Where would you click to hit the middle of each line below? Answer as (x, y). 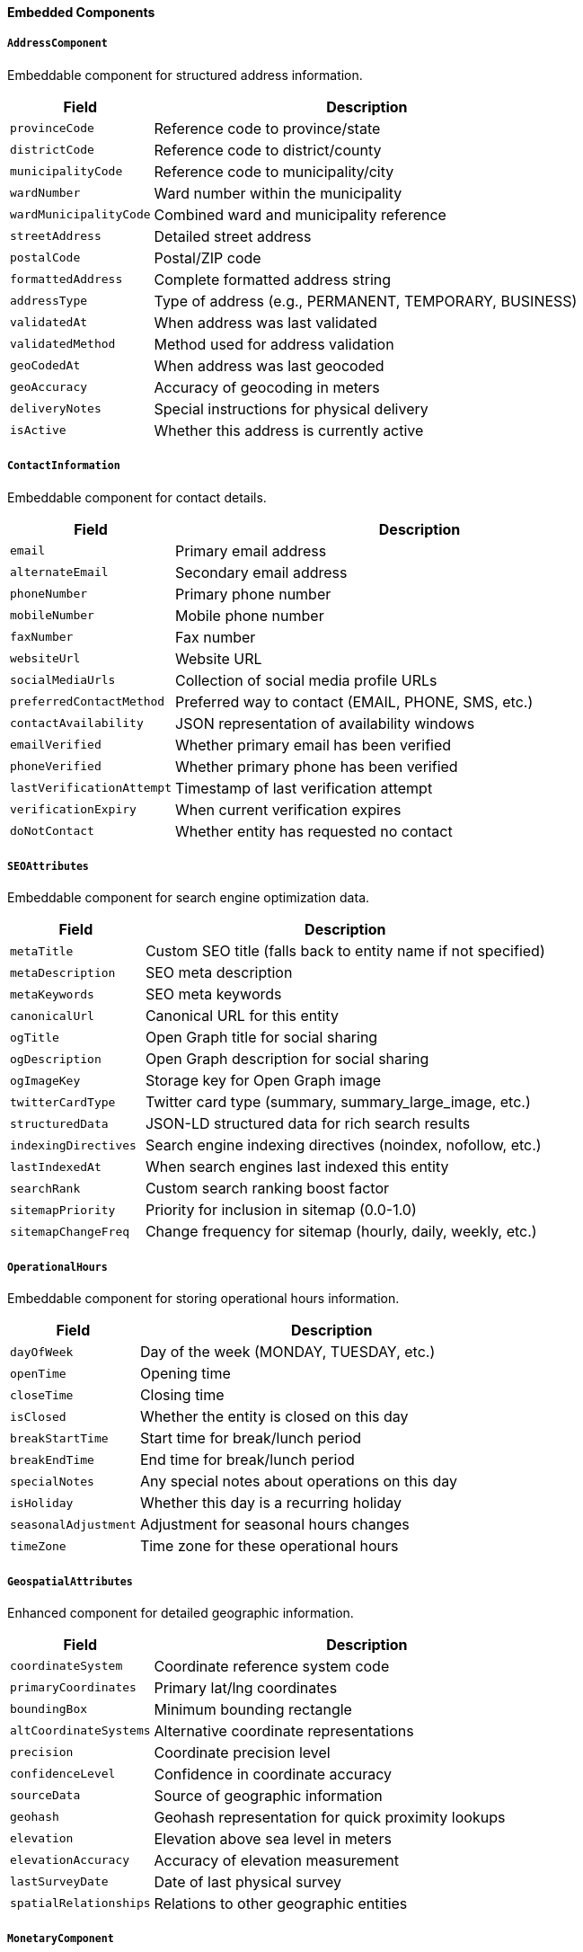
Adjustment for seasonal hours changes (274, 1525)
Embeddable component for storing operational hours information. (203, 1299)
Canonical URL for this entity (242, 1016)
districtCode (52, 150)
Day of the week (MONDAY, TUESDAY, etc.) (287, 1352)
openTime (38, 1373)
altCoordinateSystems (80, 1731)
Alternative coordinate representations (284, 1730)
